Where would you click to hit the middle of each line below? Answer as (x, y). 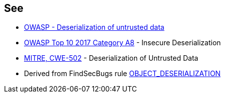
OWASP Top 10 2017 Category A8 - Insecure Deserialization (122, 43)
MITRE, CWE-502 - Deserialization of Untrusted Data (111, 58)
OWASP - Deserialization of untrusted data (94, 27)
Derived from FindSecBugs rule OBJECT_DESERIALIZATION (122, 74)
